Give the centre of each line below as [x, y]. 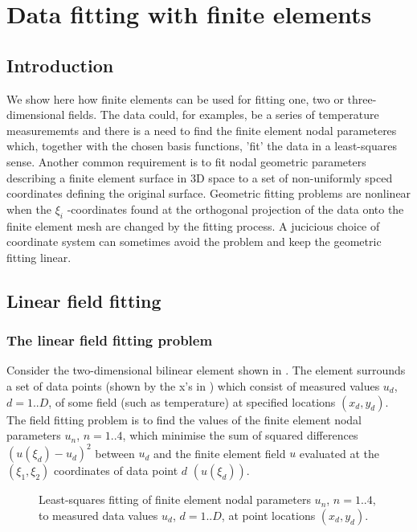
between [115, 453]
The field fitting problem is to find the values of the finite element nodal [184, 419]
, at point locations [268, 515]
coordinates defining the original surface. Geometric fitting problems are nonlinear [209, 193]
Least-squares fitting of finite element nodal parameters [175, 499]
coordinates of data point [116, 471]
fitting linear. [39, 257]
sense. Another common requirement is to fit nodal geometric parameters [186, 161]
